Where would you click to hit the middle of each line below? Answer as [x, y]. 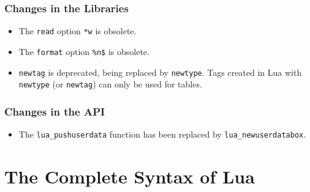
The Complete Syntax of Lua [130, 176]
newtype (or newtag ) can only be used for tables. [110, 84]
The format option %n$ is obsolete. [84, 51]
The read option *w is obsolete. [77, 31]
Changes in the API [55, 111]
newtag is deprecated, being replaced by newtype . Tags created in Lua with [160, 72]
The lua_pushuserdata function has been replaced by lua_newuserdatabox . [162, 134]
